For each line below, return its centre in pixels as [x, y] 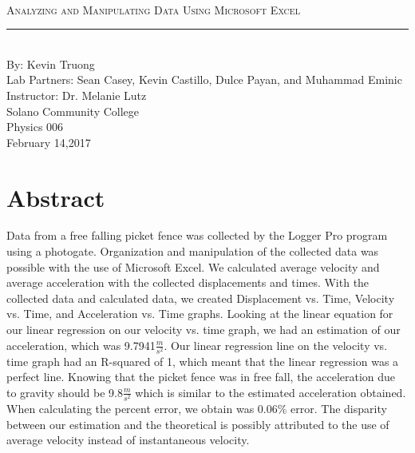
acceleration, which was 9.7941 [81, 345]
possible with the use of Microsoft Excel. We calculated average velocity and [193, 266]
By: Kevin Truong [51, 64]
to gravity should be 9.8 [65, 392]
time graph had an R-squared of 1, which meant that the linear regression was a [203, 361]
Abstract [56, 197]
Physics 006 [35, 127]
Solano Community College [73, 111]
